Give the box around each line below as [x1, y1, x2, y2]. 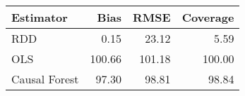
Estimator [11, 9, 68, 25]
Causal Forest [11, 71, 79, 87]
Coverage [181, 9, 234, 25]
